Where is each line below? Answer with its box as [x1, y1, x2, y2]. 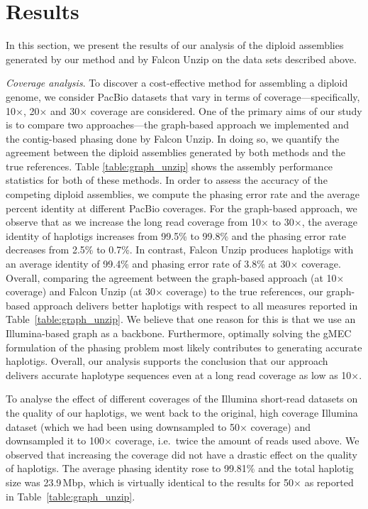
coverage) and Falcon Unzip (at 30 [6, 284, 156, 299]
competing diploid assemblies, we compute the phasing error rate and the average [6, 187, 360, 202]
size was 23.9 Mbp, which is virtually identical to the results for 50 [6, 474, 294, 489]
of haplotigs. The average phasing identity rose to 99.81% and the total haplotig [6, 461, 354, 476]
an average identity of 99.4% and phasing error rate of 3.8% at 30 [6, 256, 291, 271]
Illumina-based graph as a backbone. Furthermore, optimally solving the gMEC [6, 326, 352, 340]
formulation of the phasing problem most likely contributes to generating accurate [6, 339, 362, 354]
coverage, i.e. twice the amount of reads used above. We [115, 433, 359, 448]
